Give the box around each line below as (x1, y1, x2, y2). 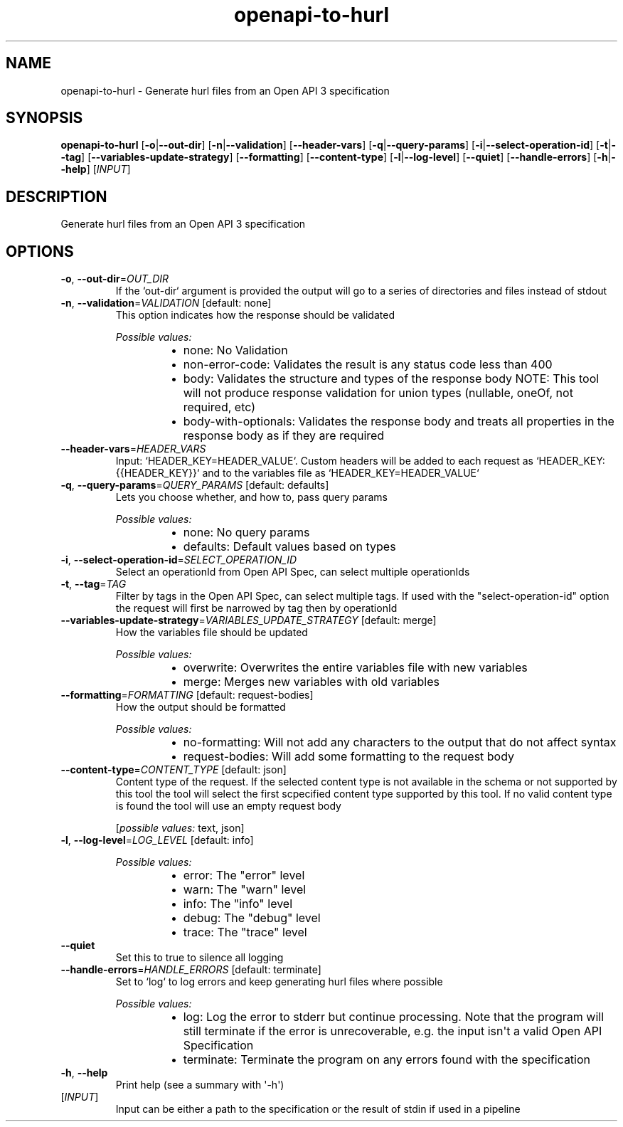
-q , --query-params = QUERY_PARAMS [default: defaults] (60, 479, 329, 492)
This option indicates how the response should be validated (115, 309, 395, 322)
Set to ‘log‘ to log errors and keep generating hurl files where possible (115, 975, 443, 988)
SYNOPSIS (6, 109, 83, 127)
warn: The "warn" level (183, 882, 307, 897)
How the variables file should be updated (115, 626, 308, 639)
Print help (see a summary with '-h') (115, 1079, 284, 1091)
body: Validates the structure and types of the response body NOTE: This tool (183, 371, 600, 386)
